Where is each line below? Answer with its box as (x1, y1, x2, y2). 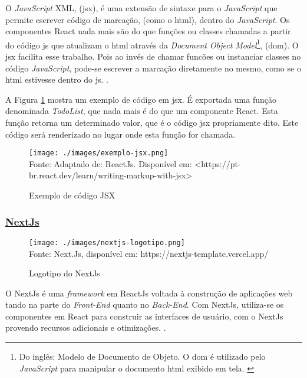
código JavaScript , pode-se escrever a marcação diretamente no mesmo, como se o (5, 61, 301, 74)
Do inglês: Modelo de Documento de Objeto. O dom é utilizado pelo (19, 350, 266, 363)
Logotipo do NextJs (29, 267, 100, 279)
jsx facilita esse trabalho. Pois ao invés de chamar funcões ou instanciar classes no (5, 50, 301, 63)
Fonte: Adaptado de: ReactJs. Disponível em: (29, 157, 192, 170)
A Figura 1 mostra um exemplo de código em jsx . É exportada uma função (5, 93, 276, 105)
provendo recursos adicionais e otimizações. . (5, 321, 166, 334)
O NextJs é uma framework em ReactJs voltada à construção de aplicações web (5, 286, 293, 299)
